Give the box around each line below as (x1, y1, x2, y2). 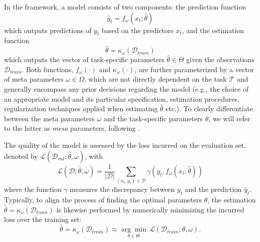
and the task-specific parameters (104, 113, 203, 123)
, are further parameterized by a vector (134, 64, 254, 74)
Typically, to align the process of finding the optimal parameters (4, 194, 202, 205)
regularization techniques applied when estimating (4, 103, 158, 114)
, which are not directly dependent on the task (84, 74, 227, 84)
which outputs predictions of (4, 25, 92, 35)
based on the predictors (101, 25, 174, 35)
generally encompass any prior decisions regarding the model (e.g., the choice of (4, 83, 249, 94)
